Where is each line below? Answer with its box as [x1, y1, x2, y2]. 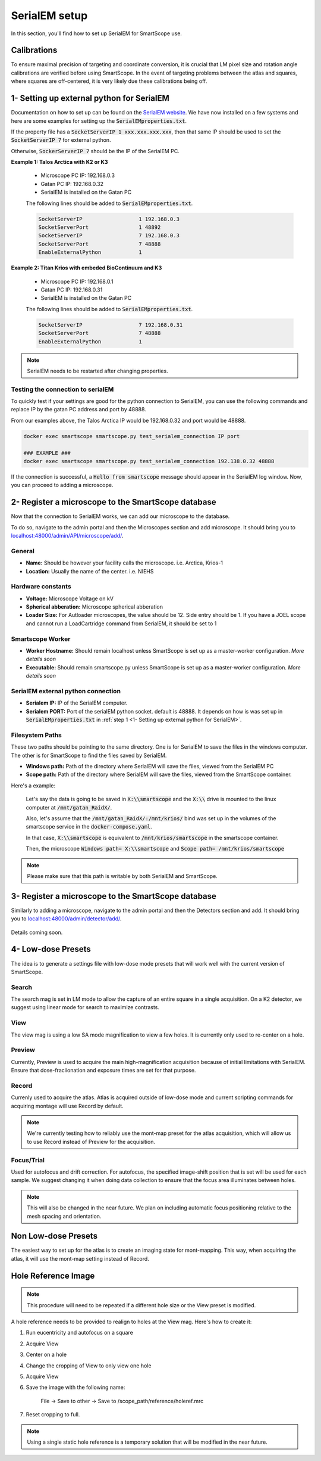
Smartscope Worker [11, 635, 71, 643]
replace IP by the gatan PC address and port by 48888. [11, 406, 147, 413]
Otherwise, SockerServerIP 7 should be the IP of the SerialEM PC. [11, 147, 180, 154]
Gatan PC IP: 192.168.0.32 [40, 180, 104, 187]
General [11, 547, 35, 555]
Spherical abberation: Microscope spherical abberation [26, 603, 163, 610]
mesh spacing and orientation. [27, 1212, 102, 1220]
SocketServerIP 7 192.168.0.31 [38, 321, 183, 328]
